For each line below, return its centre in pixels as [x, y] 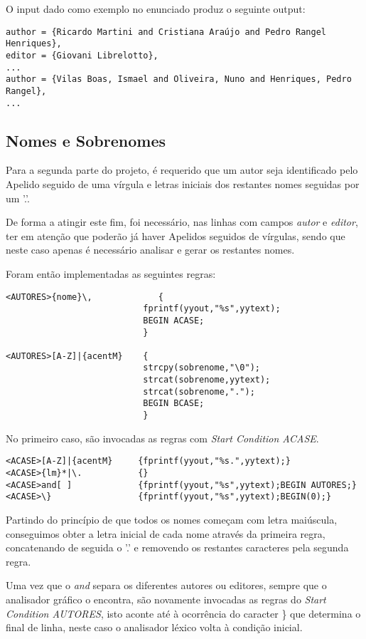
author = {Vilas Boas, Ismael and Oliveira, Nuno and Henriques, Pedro [179, 79]
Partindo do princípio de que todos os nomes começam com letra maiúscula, [172, 519]
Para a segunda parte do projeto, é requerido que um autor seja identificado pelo [182, 170]
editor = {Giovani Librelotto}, [82, 55]
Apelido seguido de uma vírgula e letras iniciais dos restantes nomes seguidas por [183, 183]
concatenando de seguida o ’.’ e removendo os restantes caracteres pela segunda [177, 547]
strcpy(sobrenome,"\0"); [201, 368]
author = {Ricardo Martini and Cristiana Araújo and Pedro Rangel [166, 32]
